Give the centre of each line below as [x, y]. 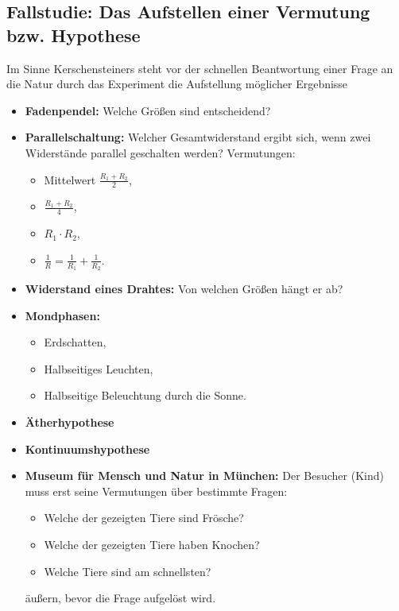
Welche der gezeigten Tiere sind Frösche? [144, 518]
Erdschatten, [75, 342]
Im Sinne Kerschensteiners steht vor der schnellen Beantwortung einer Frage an [200, 68]
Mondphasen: [62, 315]
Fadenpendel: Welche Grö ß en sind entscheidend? [148, 110]
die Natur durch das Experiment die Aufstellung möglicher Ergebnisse [177, 84]
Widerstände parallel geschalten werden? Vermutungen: [160, 152]
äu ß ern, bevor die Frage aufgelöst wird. [120, 598]
